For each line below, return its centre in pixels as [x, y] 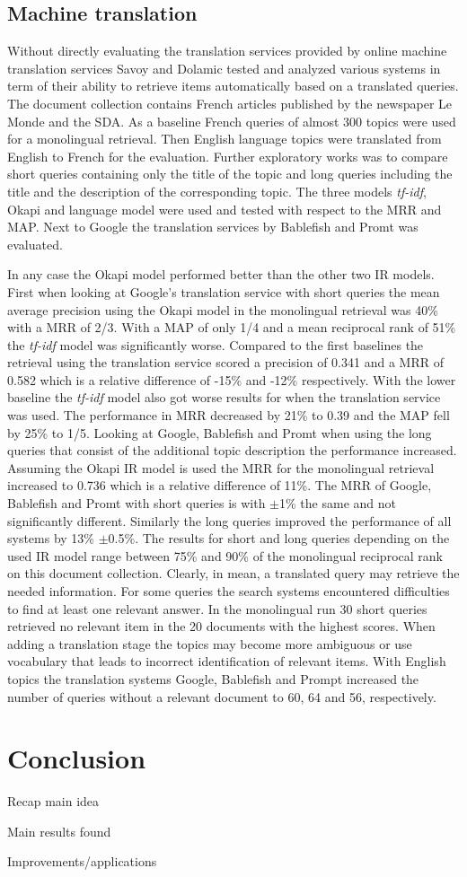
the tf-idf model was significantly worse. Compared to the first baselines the [216, 344]
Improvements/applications [82, 861]
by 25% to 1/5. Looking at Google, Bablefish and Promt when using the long [220, 432]
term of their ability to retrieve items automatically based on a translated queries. [233, 86]
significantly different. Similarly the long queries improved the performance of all [229, 520]
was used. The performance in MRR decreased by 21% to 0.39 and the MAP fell [229, 415]
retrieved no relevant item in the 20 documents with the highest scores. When [221, 626]
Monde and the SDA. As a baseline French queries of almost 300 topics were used [232, 121]
